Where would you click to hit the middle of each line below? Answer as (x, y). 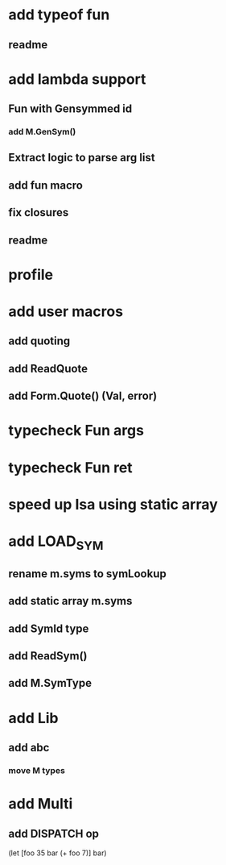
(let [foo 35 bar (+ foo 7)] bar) (58, 853)
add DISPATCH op (53, 833)
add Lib (33, 718)
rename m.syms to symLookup (87, 574)
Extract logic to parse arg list (82, 158)
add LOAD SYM (56, 543)
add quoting (39, 341)
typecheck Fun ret (70, 467)
